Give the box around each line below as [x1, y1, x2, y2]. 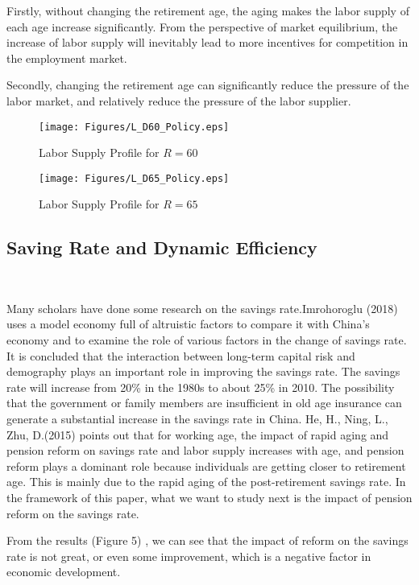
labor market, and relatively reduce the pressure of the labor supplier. [6, 92, 351, 109]
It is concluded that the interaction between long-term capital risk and [6, 347, 355, 364]
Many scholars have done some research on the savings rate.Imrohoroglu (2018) [6, 299, 398, 316]
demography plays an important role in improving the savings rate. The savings [6, 363, 400, 380]
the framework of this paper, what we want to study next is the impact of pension [6, 488, 413, 505]
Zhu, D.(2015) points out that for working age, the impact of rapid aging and [6, 426, 389, 443]
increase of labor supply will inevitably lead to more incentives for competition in [6, 34, 409, 51]
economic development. [6, 563, 121, 580]
